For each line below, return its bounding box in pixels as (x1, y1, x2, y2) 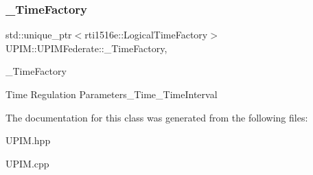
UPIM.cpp (5, 156, 49, 170)
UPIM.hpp (5, 133, 51, 148)
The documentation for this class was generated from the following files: (5, 110, 308, 124)
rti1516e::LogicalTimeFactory (84, 27, 208, 42)
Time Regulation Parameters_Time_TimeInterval (5, 87, 218, 101)
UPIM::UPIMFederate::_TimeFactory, (5, 40, 167, 55)
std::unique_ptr (5, 27, 72, 42)
